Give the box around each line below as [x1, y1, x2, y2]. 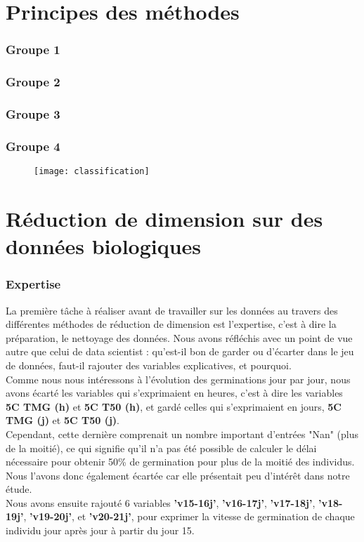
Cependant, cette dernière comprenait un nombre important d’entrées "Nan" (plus [6, 426, 359, 441]
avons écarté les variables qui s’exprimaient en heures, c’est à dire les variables [6, 385, 343, 400]
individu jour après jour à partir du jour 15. [6, 523, 195, 538]
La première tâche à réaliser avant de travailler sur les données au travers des [6, 303, 338, 317]
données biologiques [6, 232, 202, 260]
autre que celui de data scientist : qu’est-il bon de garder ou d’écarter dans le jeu [6, 344, 354, 359]
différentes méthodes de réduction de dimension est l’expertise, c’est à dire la [6, 317, 337, 331]
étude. [6, 482, 32, 496]
